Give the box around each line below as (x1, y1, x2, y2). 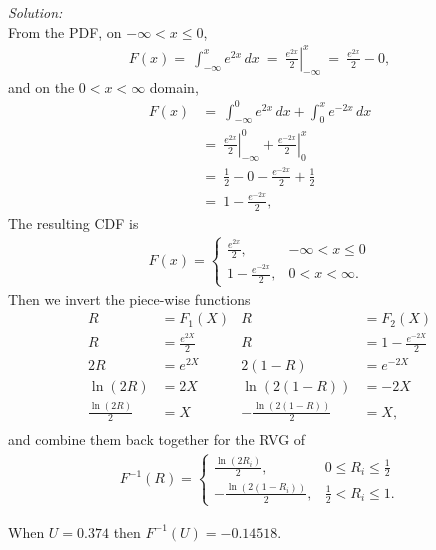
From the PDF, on (8, 21, 122, 42)
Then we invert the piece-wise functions (8, 288, 251, 309)
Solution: (8, 2, 63, 22)
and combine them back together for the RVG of (8, 429, 306, 450)
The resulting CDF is (8, 212, 139, 233)
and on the (8, 76, 75, 97)
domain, (149, 76, 199, 97)
